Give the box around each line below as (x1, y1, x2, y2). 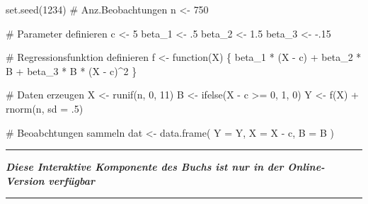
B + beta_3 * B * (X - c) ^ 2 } (6, 63, 137, 78)
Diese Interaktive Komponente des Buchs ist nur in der (6, 159, 284, 174)
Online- (287, 159, 325, 174)
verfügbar (48, 173, 95, 188)
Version (6, 173, 45, 188)
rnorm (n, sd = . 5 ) (6, 101, 84, 115)
